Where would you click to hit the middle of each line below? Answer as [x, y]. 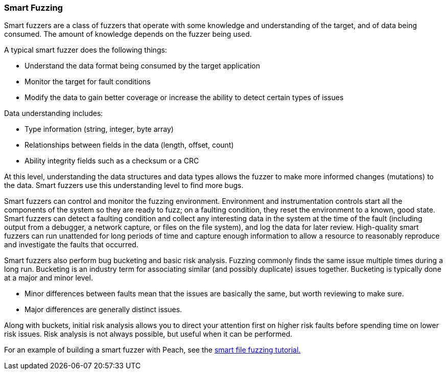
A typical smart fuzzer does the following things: [86, 50]
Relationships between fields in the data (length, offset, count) [129, 145]
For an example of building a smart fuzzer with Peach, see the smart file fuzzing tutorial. [152, 350]
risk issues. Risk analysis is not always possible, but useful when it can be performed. [148, 334]
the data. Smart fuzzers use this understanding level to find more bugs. [124, 185]
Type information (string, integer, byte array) [99, 129]
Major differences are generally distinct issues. [103, 310]
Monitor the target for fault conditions [88, 82]
